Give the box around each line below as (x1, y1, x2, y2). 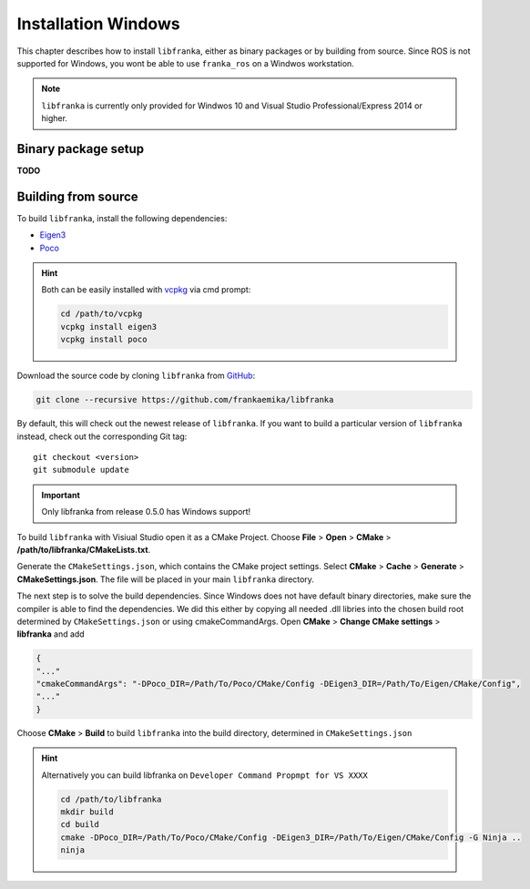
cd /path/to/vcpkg (60, 309, 143, 319)
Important (41, 489, 81, 500)
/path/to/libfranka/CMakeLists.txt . (16, 544, 151, 555)
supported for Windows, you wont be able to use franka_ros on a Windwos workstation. (16, 57, 354, 68)
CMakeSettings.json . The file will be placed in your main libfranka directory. (16, 574, 314, 585)
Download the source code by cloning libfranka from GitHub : (16, 370, 256, 382)
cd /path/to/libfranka (60, 793, 162, 804)
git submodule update (33, 465, 129, 475)
